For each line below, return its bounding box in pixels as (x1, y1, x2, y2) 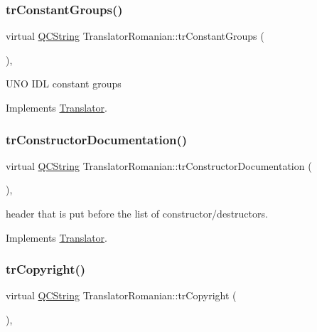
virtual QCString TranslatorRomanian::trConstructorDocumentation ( (6, 158, 312, 173)
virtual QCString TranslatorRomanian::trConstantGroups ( (6, 28, 264, 43)
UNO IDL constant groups (6, 76, 122, 91)
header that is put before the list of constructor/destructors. (6, 206, 268, 220)
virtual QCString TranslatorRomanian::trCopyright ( (6, 288, 237, 303)
